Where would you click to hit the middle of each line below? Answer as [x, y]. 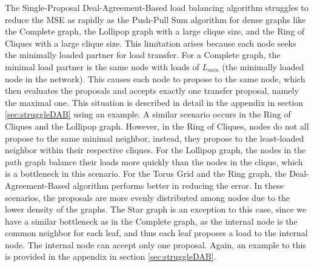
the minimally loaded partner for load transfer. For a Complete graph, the [143, 55]
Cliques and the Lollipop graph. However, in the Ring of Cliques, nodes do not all [157, 126]
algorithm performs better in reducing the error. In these [178, 185]
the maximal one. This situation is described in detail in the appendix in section [154, 102]
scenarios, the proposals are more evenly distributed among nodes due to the [148, 197]
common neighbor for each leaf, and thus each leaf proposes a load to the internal [156, 233]
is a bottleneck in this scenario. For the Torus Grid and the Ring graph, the [146, 173]
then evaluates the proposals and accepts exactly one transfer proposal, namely [152, 91]
